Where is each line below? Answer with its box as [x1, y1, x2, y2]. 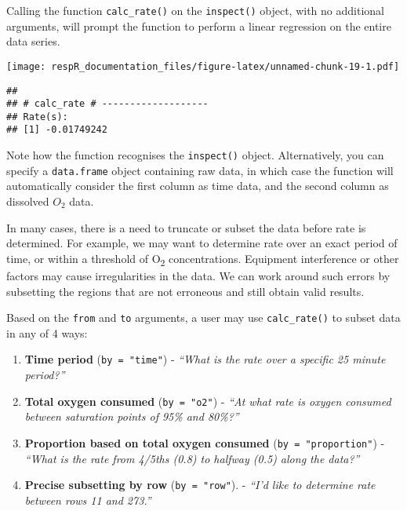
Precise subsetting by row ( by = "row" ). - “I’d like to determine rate [24, 476, 376, 493]
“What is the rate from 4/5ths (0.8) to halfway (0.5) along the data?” [24, 450, 360, 466]
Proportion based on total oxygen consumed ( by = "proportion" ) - [24, 434, 385, 451]
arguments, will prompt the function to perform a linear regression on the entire [6, 17, 391, 34]
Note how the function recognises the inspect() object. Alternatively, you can [6, 147, 384, 163]
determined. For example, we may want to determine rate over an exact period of [6, 235, 398, 251]
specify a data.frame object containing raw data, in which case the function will [6, 162, 394, 178]
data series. [6, 33, 60, 49]
